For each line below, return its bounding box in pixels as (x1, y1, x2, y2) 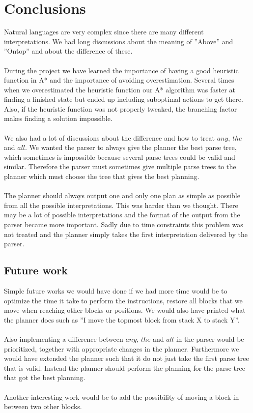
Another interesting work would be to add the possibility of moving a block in (4, 391, 239, 402)
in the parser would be (176, 333, 244, 344)
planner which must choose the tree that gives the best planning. (4, 171, 199, 181)
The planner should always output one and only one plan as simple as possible (4, 190, 240, 201)
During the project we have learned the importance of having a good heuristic (4, 65, 239, 75)
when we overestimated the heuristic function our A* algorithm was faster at (4, 84, 236, 94)
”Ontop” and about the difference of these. (4, 46, 133, 56)
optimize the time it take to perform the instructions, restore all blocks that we (4, 295, 243, 305)
